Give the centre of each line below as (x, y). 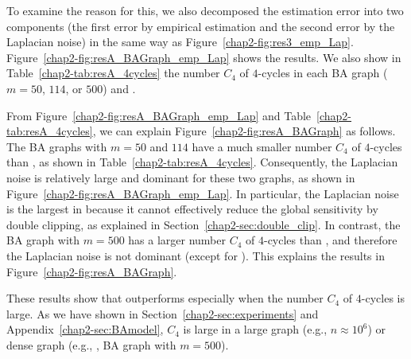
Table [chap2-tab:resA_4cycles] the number (113, 73)
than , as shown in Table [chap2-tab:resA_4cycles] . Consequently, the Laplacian (202, 162)
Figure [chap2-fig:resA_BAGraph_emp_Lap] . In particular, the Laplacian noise (203, 193)
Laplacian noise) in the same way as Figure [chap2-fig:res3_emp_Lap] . (180, 42)
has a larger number (177, 240)
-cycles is (383, 298)
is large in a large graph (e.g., (255, 329)
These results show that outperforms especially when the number (165, 298)
